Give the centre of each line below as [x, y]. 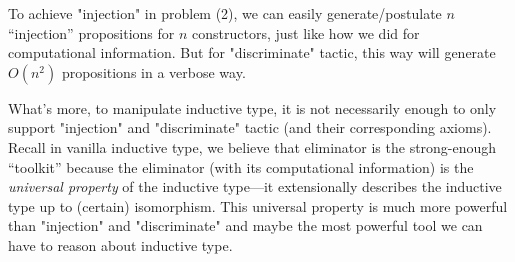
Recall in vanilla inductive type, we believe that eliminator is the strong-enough [252, 146]
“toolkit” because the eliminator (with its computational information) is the [241, 166]
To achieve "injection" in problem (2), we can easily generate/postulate [225, 13]
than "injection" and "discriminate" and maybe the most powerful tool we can [245, 225]
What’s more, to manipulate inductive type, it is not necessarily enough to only [252, 107]
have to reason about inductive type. [120, 244]
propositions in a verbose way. [153, 71]
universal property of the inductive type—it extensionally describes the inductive [255, 186]
